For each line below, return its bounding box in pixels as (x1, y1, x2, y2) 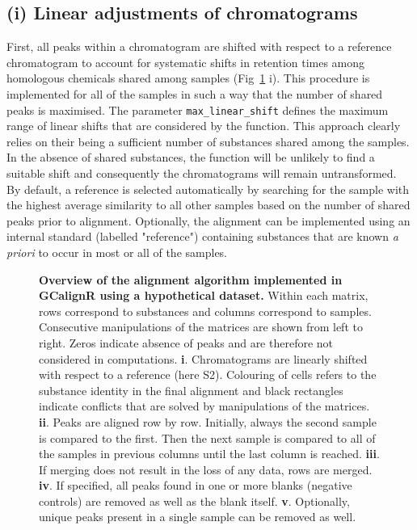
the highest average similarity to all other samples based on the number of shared (6, 196, 411, 213)
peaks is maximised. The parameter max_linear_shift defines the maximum (6, 101, 389, 118)
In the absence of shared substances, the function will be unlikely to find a (6, 149, 375, 166)
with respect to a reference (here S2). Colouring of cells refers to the (39, 366, 377, 383)
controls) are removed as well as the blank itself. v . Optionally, (39, 492, 350, 509)
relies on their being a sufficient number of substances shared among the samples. (6, 132, 410, 149)
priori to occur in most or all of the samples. (6, 243, 228, 260)
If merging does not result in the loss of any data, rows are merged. (39, 461, 373, 477)
